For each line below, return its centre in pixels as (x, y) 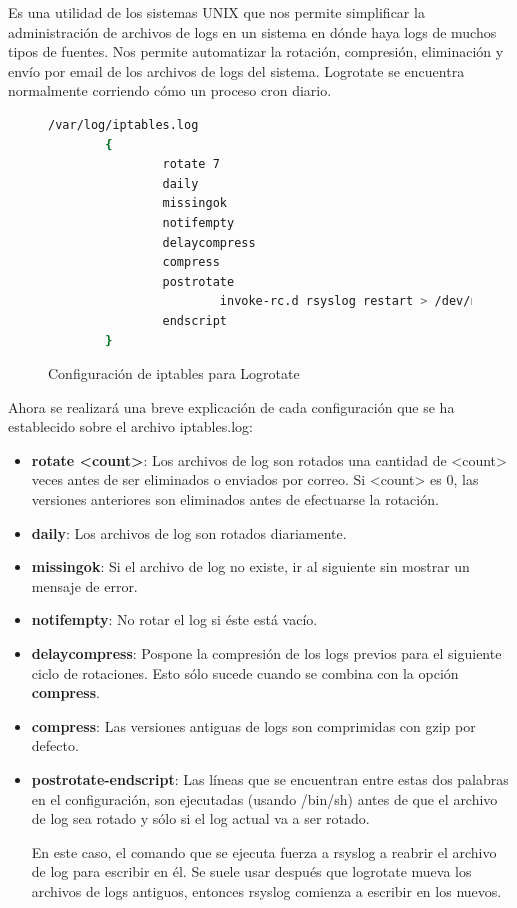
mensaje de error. (84, 585)
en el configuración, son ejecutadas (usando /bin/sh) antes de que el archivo (264, 798)
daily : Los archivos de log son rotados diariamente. (189, 532)
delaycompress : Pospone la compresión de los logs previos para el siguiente (266, 653)
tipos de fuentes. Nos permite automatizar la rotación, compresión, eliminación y (256, 51)
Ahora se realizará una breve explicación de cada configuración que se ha (231, 406)
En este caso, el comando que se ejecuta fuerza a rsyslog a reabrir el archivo (264, 851)
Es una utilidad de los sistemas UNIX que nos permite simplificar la (216, 12)
